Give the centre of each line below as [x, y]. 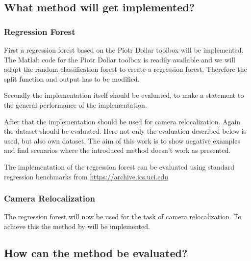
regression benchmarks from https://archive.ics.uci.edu [86, 176]
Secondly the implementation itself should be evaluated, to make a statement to [124, 95]
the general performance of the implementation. [75, 104]
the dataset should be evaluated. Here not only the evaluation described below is [125, 131]
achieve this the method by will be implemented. [77, 226]
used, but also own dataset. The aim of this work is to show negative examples [122, 140]
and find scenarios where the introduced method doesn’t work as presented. [117, 150]
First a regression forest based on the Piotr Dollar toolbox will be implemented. [124, 50]
